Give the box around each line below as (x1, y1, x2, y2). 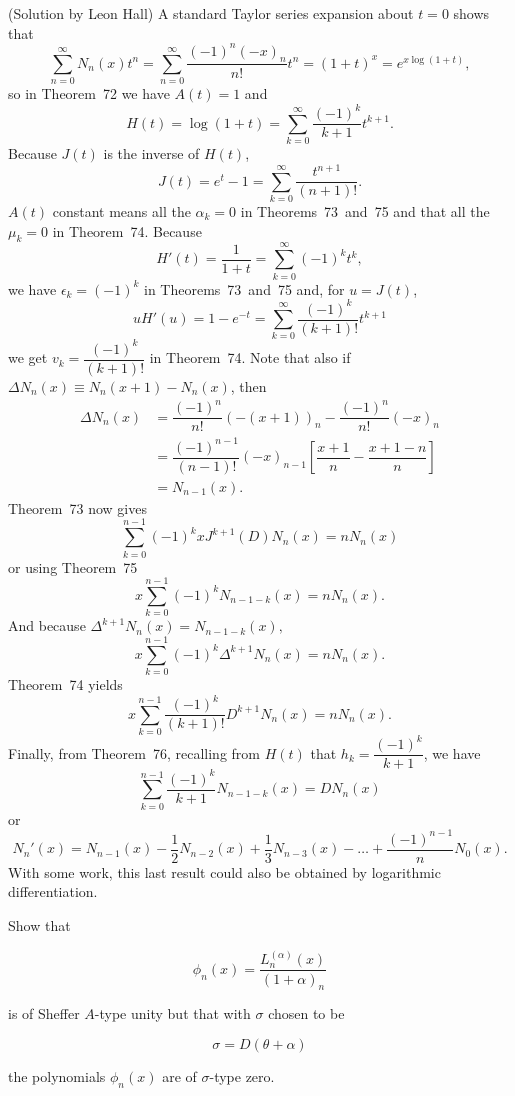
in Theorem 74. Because (52, 220, 202, 241)
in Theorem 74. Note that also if (149, 347, 351, 368)
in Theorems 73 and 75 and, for (144, 278, 345, 299)
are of (162, 1065, 197, 1086)
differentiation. (8, 881, 98, 902)
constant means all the (52, 201, 191, 222)
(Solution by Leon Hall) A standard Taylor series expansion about (8, 3, 414, 23)
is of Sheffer (8, 1003, 80, 1024)
